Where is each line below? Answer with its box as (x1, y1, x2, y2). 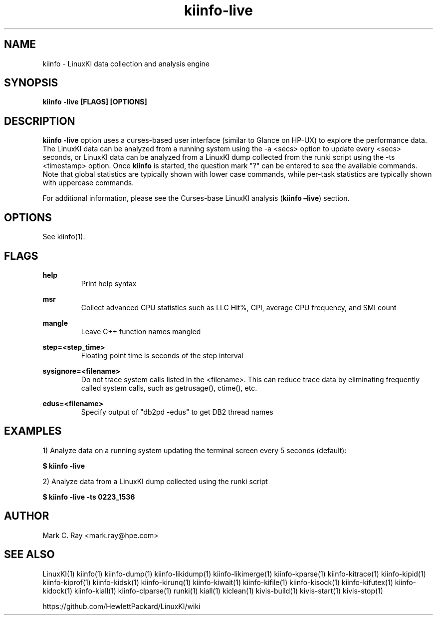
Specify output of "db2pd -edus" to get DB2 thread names (81, 407, 273, 416)
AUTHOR (4, 510, 49, 523)
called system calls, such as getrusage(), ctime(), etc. (81, 383, 257, 392)
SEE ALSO (4, 548, 55, 561)
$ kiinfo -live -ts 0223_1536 (42, 492, 135, 501)
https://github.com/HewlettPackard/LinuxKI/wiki (42, 602, 201, 611)
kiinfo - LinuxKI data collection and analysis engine (42, 59, 210, 68)
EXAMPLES (4, 425, 62, 438)
